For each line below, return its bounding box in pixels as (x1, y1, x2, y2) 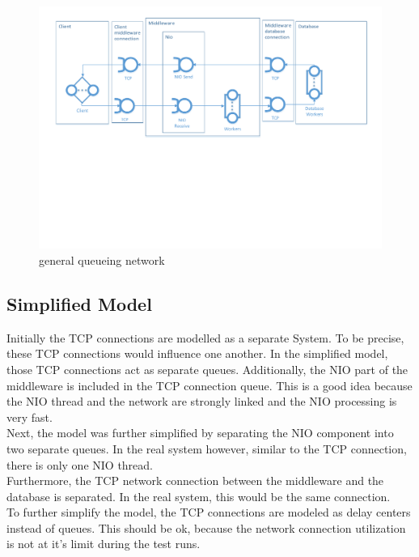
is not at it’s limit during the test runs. (6, 535, 201, 552)
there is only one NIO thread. (6, 456, 153, 473)
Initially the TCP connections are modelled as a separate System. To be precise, (6, 329, 404, 346)
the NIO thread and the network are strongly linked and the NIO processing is (6, 393, 397, 410)
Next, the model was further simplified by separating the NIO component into (6, 424, 394, 441)
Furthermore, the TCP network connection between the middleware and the (6, 472, 384, 489)
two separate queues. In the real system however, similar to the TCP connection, (6, 440, 407, 457)
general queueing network (39, 251, 165, 268)
